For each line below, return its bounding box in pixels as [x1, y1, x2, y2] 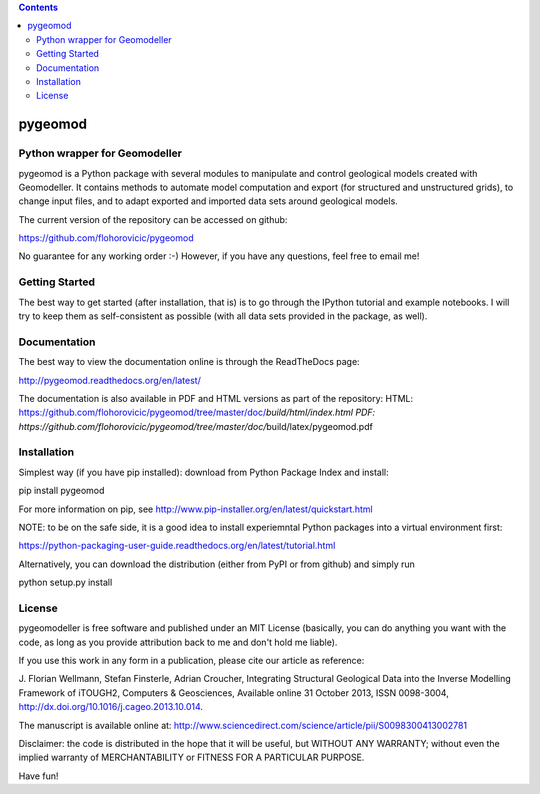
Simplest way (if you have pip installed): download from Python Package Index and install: [18, 466, 389, 478]
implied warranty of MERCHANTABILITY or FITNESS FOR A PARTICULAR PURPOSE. [18, 751, 365, 764]
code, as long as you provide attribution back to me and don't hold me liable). [18, 636, 338, 648]
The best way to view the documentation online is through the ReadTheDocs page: [18, 356, 360, 368]
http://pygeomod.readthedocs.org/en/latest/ [18, 374, 202, 386]
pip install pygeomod [18, 485, 105, 497]
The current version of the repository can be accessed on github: [18, 213, 288, 225]
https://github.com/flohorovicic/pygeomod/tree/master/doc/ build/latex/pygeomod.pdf [18, 420, 374, 432]
